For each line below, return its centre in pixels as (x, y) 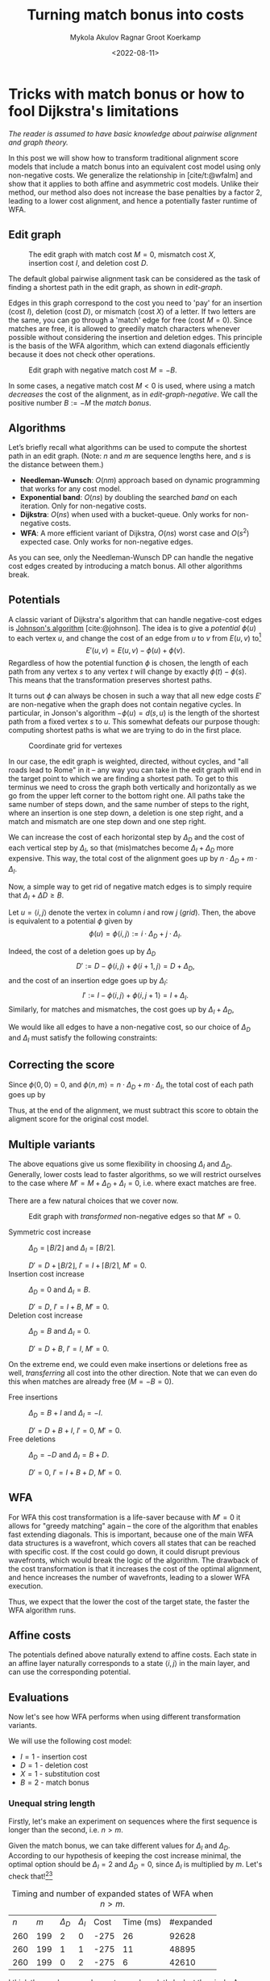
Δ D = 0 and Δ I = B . (60, 1290)
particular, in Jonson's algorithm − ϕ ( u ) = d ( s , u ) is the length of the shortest (134, 713)
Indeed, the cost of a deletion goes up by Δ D (82, 953)
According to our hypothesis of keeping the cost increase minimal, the (125, 1856)
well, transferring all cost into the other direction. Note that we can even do (133, 1373)
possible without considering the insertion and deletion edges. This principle (135, 337)
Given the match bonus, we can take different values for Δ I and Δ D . (119, 1846)
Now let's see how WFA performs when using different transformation (125, 1717)
